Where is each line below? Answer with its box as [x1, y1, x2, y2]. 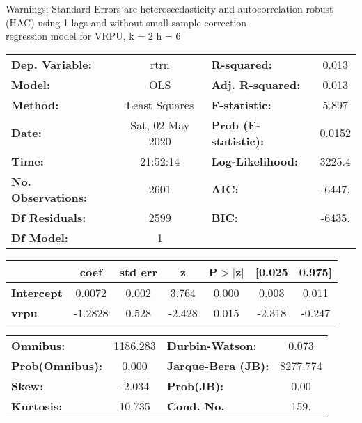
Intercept [11, 284, 63, 301]
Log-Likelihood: [211, 152, 299, 169]
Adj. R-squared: [211, 76, 301, 93]
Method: [11, 96, 59, 113]
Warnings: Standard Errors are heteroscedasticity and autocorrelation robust [6, 1, 333, 15]
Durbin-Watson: [166, 337, 257, 353]
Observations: [11, 189, 88, 205]
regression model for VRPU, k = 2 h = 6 [6, 29, 181, 43]
